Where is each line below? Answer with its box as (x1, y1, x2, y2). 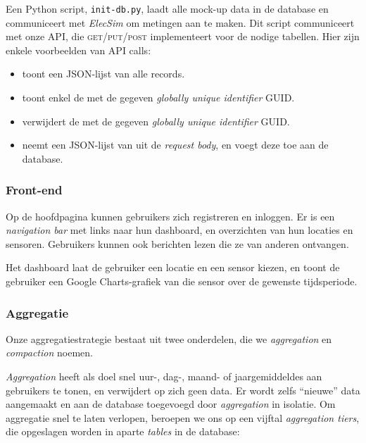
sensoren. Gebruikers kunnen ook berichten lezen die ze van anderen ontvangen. (6, 236, 349, 251)
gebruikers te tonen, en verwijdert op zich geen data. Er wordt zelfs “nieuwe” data (6, 382, 360, 397)
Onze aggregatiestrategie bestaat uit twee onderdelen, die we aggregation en (6, 331, 332, 346)
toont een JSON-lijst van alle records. (22, 66, 185, 81)
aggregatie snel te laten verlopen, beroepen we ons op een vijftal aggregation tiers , (6, 410, 360, 425)
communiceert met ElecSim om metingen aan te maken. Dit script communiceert (6, 15, 355, 30)
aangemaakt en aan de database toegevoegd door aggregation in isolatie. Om (6, 397, 336, 411)
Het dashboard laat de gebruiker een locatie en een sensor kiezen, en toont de (6, 260, 340, 275)
